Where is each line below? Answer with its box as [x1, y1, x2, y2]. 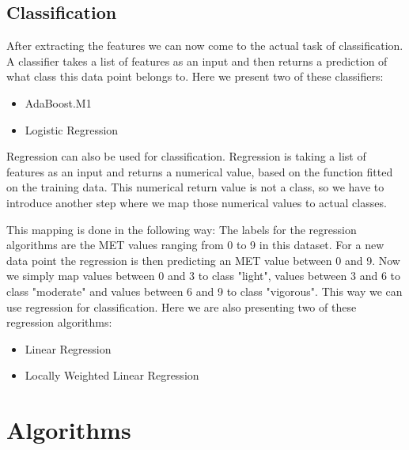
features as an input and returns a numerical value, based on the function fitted [6, 163, 393, 180]
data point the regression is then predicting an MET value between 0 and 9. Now [6, 251, 400, 268]
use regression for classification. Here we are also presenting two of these [6, 298, 357, 315]
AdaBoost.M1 [25, 94, 92, 111]
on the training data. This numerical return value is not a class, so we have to [6, 179, 384, 195]
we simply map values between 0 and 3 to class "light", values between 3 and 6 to [6, 267, 401, 284]
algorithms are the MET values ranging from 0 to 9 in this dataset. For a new [6, 236, 384, 253]
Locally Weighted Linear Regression [25, 367, 199, 384]
